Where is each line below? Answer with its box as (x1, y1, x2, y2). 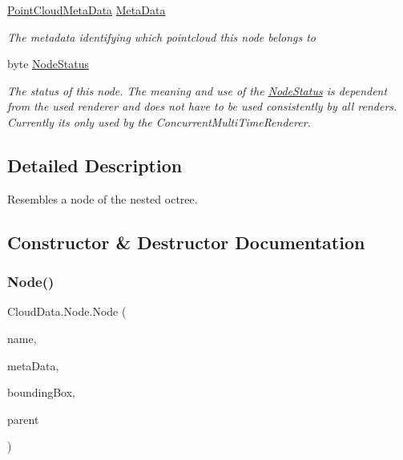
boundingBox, (7, 384, 76, 401)
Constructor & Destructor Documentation (7, 229, 365, 254)
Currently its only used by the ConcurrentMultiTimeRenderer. (7, 113, 311, 130)
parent (7, 410, 39, 427)
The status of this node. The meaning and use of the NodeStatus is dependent (7, 82, 388, 99)
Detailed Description (7, 152, 183, 177)
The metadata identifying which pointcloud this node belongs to (7, 28, 316, 45)
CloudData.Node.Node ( (7, 303, 127, 320)
